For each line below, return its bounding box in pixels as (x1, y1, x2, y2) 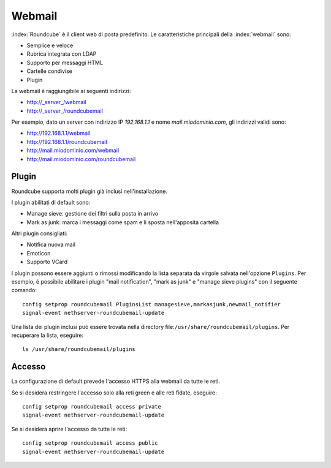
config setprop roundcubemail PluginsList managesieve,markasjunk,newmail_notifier (22, 301, 281, 308)
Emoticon (26, 249, 51, 257)
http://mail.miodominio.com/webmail (26, 147, 120, 154)
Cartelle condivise (26, 67, 73, 75)
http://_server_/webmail (26, 99, 86, 106)
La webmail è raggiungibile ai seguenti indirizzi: (11, 87, 131, 94)
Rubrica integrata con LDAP (26, 50, 97, 58)
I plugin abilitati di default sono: (11, 198, 91, 206)
